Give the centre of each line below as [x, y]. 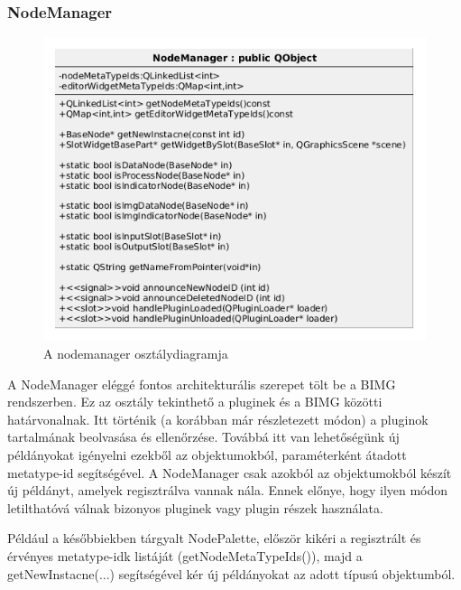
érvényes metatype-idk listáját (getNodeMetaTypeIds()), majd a [185, 556]
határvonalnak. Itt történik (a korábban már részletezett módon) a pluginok [218, 419]
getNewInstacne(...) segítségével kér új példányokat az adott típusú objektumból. [231, 573]
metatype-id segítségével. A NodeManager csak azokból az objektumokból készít [230, 472]
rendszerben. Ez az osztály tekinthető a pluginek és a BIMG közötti [195, 402]
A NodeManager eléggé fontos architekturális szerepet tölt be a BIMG [202, 384]
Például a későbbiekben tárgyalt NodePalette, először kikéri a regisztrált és [214, 538]
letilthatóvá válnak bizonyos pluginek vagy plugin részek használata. [195, 507]
